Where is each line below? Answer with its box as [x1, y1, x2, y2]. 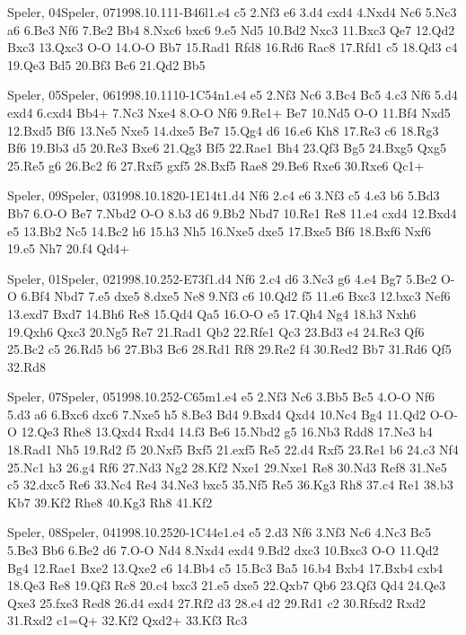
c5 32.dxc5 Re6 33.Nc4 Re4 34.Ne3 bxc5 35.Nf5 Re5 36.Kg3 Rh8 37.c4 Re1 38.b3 [7, 475, 453, 494]
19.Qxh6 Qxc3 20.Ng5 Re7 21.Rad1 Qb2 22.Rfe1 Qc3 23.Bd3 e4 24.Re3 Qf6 [7, 322, 425, 340]
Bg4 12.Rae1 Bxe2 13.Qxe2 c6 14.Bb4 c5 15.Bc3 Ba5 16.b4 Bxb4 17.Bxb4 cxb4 [7, 558, 444, 577]
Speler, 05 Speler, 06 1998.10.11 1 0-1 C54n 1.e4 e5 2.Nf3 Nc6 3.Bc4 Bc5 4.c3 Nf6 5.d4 [7, 85, 458, 104]
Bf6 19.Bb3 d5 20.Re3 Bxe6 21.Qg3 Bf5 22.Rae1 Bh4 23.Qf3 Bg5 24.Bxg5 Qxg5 [7, 138, 446, 157]
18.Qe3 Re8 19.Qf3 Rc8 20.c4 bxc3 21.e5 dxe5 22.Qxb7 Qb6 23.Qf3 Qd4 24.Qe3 [7, 576, 446, 595]
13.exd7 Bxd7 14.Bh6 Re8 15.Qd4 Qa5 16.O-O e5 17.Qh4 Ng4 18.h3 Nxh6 [7, 304, 417, 322]
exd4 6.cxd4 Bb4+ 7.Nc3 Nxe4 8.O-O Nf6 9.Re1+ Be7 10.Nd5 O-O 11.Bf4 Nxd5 [7, 102, 451, 121]
